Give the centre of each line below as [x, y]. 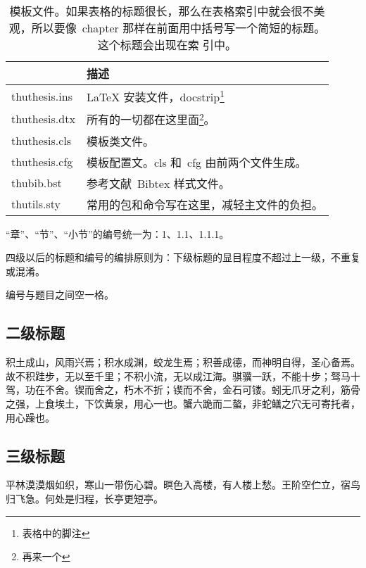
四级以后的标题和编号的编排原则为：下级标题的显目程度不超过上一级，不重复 [183, 257]
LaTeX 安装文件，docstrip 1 [155, 96]
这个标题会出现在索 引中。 [167, 45]
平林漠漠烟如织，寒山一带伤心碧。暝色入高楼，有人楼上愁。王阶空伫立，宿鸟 [183, 485]
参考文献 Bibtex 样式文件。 [158, 183]
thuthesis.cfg [42, 162]
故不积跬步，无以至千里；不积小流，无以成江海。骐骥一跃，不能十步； [168, 375]
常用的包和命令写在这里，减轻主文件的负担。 [204, 204]
